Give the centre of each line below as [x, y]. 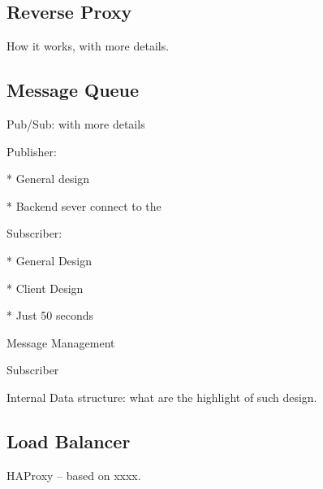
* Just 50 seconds [50, 315]
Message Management [61, 342]
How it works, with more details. [88, 46]
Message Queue [73, 90]
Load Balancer [69, 441]
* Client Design [45, 288]
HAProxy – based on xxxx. [74, 475]
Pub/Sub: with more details [76, 124]
